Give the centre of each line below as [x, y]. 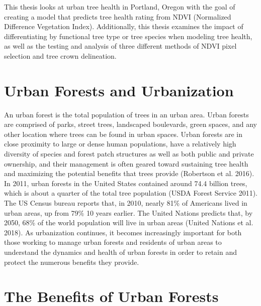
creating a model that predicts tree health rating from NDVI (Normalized [118, 16]
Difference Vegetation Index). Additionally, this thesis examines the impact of [124, 26]
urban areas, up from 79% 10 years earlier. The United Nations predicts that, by [128, 212]
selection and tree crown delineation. [60, 55]
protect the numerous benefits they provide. [72, 262]
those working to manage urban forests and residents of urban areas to [113, 242]
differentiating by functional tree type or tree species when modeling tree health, [128, 36]
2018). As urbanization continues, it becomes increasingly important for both [123, 232]
